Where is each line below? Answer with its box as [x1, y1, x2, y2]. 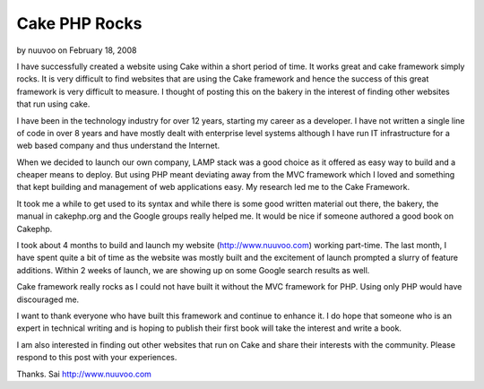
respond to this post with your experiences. [16, 352, 177, 363]
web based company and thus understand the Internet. [16, 140, 220, 151]
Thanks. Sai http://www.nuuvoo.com [16, 368, 152, 379]
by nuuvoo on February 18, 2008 [16, 45, 137, 56]
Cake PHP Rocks [16, 13, 143, 33]
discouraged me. [16, 294, 80, 305]
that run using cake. [16, 99, 91, 109]
